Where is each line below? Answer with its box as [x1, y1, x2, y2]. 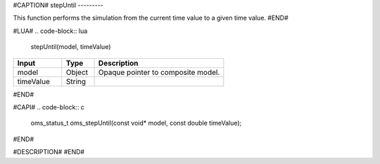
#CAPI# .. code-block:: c [13, 102, 84, 111]
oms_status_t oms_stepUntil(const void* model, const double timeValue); [30, 119, 242, 128]
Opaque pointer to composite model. [98, 67, 220, 77]
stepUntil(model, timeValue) [30, 43, 111, 51]
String [65, 76, 87, 86]
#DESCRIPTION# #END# [13, 148, 84, 156]
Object [65, 67, 88, 77]
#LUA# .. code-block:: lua [13, 27, 88, 35]
